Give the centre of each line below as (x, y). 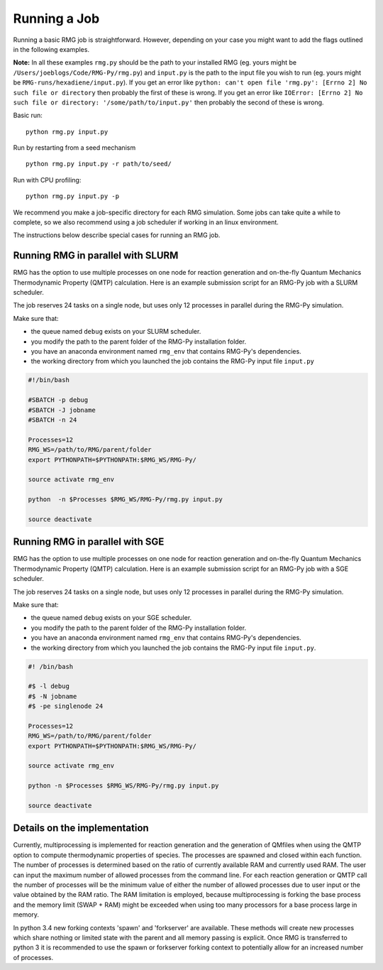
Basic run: (28, 115)
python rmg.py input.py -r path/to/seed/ (99, 164)
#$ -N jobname (52, 696)
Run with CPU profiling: (47, 180)
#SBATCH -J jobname (62, 410)
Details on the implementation (81, 828)
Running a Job (56, 18)
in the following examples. (51, 49)
